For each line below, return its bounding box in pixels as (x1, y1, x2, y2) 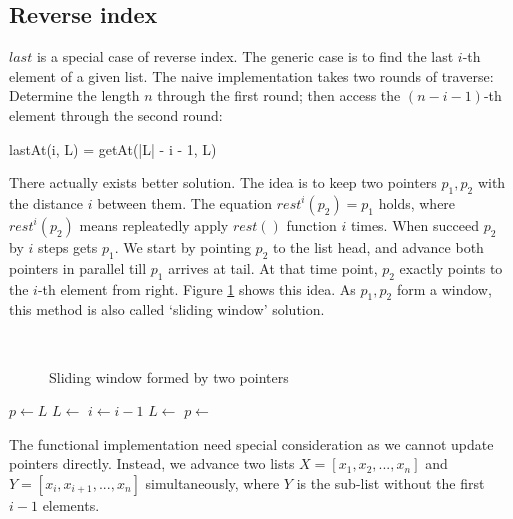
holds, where (378, 192, 456, 213)
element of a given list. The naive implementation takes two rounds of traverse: (9, 65, 494, 86)
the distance (9, 192, 83, 213)
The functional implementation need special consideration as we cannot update (9, 433, 494, 454)
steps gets (37, 236, 98, 257)
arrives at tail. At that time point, (168, 257, 378, 278)
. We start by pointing (114, 236, 251, 257)
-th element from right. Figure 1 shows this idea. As (37, 278, 356, 299)
